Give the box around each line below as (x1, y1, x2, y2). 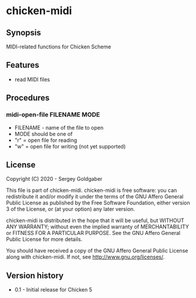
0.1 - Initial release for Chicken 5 (14, 286, 93, 293)
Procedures (6, 93, 50, 103)
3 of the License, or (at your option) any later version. (6, 206, 135, 213)
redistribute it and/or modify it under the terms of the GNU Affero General (6, 193, 184, 200)
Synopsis (6, 28, 41, 38)
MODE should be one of (14, 130, 73, 137)
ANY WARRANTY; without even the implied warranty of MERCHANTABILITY (6, 223, 190, 230)
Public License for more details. (6, 236, 83, 243)
